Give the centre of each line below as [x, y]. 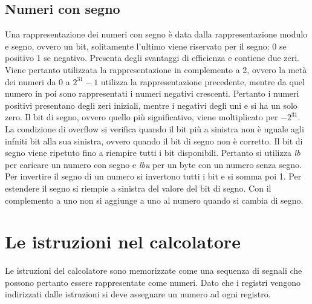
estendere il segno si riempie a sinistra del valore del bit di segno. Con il [138, 188]
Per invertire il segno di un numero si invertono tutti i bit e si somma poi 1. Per [153, 176]
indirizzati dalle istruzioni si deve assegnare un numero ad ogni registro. [138, 294]
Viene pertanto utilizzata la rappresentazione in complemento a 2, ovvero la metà [156, 69]
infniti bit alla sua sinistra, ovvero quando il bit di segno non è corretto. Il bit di [154, 141]
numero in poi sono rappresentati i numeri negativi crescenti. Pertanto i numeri [152, 93]
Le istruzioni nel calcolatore [123, 241]
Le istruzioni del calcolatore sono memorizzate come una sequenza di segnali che [154, 270]
